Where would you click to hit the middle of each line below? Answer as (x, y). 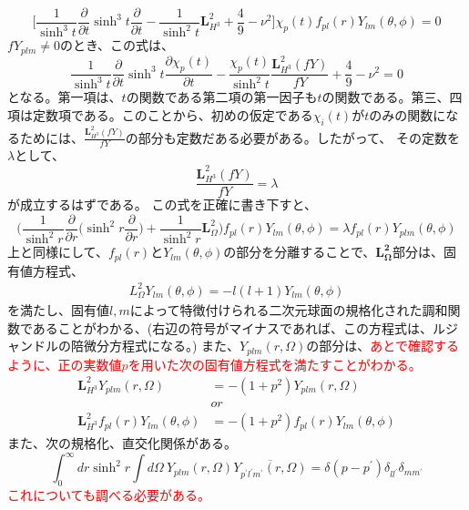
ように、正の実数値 (65, 364)
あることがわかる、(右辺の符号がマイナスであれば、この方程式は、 (232, 327)
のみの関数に (408, 115)
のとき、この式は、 (117, 45)
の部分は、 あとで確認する (382, 346)
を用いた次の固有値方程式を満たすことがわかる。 (275, 364)
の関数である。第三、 (386, 97)
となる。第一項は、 (65, 97)
